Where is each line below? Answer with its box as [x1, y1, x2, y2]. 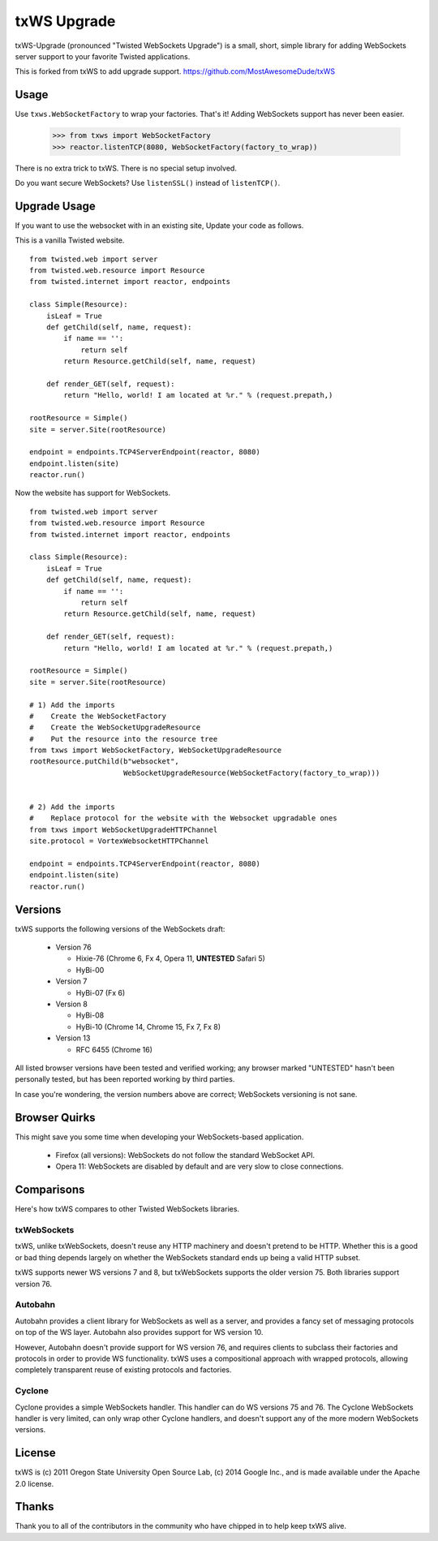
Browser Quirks [15, 1110, 97, 1124]
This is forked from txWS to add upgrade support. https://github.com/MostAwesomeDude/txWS [15, 67, 336, 76]
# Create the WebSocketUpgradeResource [29, 723, 201, 732]
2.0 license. [15, 1479, 54, 1488]
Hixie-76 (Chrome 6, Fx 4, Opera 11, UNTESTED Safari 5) [75, 953, 265, 963]
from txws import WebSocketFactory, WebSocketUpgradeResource [29, 746, 282, 755]
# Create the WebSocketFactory [29, 711, 166, 721]
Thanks [15, 1500, 54, 1513]
